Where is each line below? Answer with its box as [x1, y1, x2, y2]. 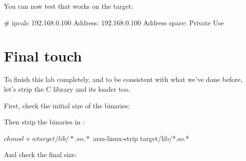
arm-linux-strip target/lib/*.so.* [93, 133, 189, 143]
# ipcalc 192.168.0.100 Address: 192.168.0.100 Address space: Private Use [4, 17, 224, 27]
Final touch [4, 46, 82, 66]
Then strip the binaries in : [4, 117, 85, 127]
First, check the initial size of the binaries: [4, 100, 130, 110]
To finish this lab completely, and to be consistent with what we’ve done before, [4, 74, 243, 84]
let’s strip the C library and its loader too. [4, 83, 131, 94]
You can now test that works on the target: [4, 1, 133, 11]
